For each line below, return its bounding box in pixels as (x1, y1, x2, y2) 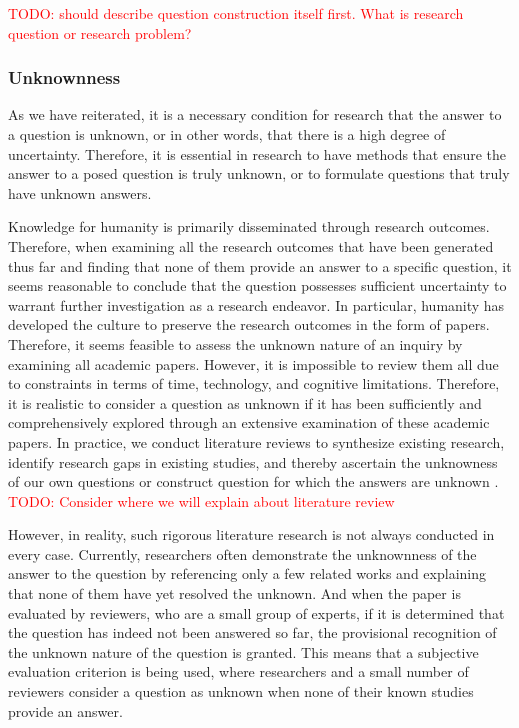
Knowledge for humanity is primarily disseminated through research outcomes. (8, 216, 490, 237)
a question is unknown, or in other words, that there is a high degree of (8, 124, 446, 144)
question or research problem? (8, 22, 192, 43)
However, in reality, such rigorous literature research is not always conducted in (8, 524, 495, 545)
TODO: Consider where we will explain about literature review (8, 490, 395, 511)
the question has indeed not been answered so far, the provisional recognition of (8, 622, 497, 643)
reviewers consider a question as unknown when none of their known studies (8, 681, 474, 702)
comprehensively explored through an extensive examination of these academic (8, 412, 490, 433)
